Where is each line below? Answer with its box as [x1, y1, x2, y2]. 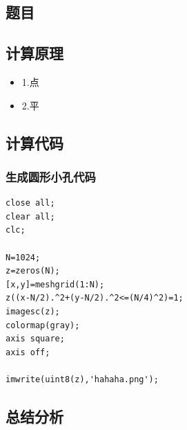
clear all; [6, 211, 55, 222]
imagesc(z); [6, 306, 60, 316]
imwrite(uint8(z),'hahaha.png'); [6, 374, 159, 384]
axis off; [6, 347, 50, 357]
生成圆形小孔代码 [6, 168, 96, 185]
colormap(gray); [6, 320, 80, 330]
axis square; [6, 334, 65, 344]
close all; [6, 198, 55, 208]
